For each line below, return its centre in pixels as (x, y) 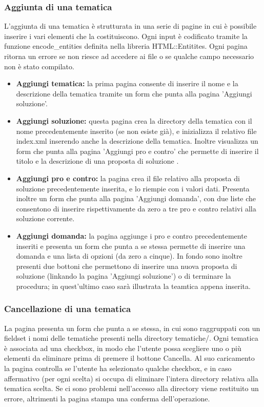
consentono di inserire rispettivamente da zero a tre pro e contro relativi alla (136, 208)
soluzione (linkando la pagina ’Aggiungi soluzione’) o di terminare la (124, 276)
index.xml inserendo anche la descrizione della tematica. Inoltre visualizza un (137, 141)
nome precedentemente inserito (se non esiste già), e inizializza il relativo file (136, 131)
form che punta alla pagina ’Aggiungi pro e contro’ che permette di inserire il (137, 151)
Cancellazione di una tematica (68, 309)
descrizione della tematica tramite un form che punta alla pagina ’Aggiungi (134, 93)
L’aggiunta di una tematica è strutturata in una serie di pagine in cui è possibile (130, 26)
